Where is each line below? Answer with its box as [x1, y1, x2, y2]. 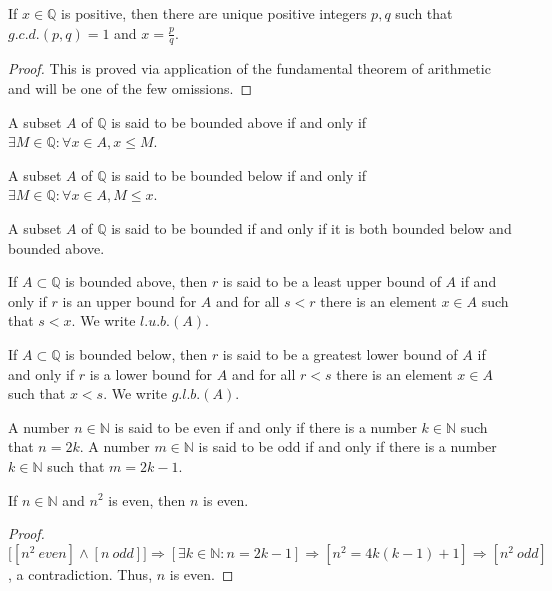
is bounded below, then [65, 343, 208, 364]
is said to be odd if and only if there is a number [198, 436, 497, 457]
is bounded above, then [65, 271, 208, 292]
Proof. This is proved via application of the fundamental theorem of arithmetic [8, 58, 491, 79]
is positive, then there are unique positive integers [61, 3, 367, 23]
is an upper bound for [62, 290, 197, 311]
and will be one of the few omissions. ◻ [8, 78, 253, 99]
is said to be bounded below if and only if [111, 164, 367, 185]
